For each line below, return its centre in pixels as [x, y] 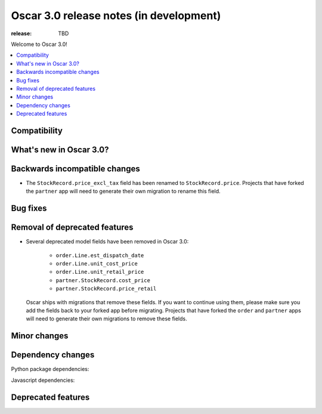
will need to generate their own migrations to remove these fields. [106, 319]
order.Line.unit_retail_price [100, 272]
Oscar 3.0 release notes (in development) [116, 16]
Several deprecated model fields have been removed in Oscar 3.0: [107, 242]
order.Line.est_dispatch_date [100, 255]
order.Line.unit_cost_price [97, 264]
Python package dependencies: [50, 369]
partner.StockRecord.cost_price [103, 280]
